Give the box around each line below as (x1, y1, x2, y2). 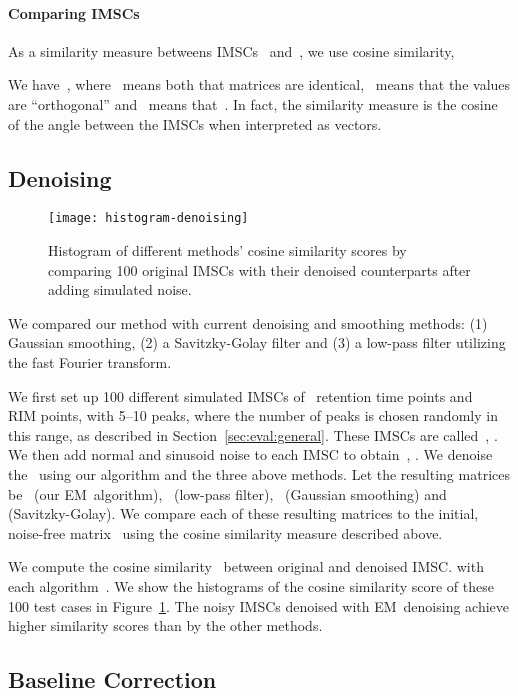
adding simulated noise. (48, 279, 192, 300)
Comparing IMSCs (8, 2, 140, 23)
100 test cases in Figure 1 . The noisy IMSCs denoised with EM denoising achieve (8, 595, 510, 616)
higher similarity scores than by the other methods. (8, 615, 323, 636)
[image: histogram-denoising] (48, 211, 249, 226)
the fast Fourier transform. (8, 352, 172, 372)
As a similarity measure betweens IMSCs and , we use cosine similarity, (8, 40, 455, 61)
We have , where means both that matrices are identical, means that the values (8, 74, 511, 95)
